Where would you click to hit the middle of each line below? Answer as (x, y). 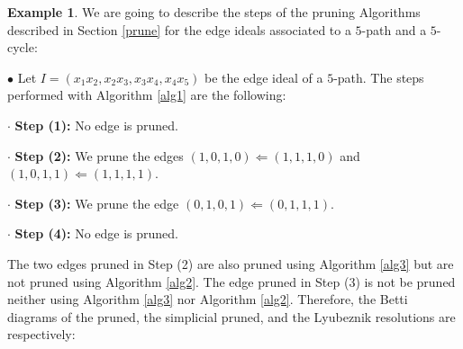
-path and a (394, 29)
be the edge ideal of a (264, 77)
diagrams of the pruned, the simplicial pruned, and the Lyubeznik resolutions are (231, 316)
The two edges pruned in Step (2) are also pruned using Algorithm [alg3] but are (231, 263)
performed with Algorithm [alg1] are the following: (147, 95)
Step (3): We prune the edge (97, 203)
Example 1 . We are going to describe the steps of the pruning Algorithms (214, 12)
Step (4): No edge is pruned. (97, 233)
